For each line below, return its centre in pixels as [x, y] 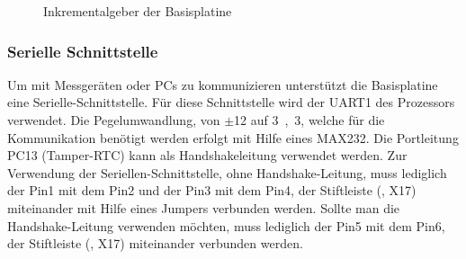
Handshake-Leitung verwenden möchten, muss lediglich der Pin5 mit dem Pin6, [226, 225]
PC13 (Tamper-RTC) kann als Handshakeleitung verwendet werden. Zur [207, 155]
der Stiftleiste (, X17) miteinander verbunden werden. [155, 243]
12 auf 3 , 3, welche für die [309, 120]
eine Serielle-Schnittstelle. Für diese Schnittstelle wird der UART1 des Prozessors [231, 102]
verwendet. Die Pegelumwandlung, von [114, 120]
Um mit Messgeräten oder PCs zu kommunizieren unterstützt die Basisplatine [223, 84]
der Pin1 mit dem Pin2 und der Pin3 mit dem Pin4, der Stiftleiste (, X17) [212, 190]
